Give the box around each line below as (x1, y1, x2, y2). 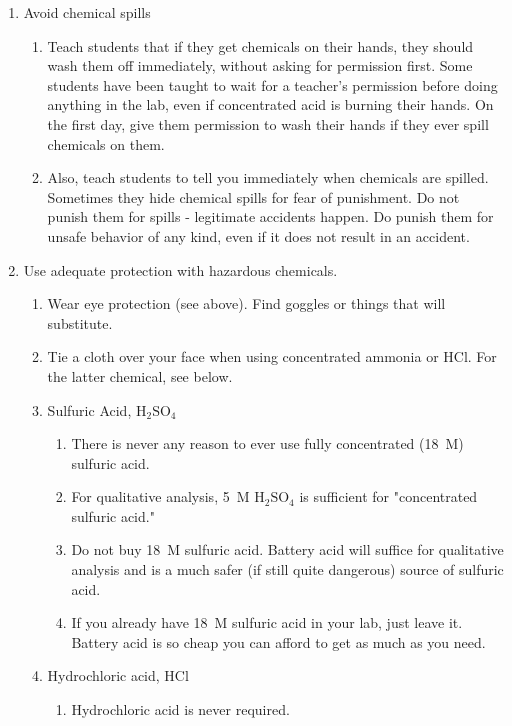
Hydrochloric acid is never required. (71, 699, 290, 720)
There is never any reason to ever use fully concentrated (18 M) (71, 433, 464, 454)
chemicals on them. (47, 133, 165, 154)
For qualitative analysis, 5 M (71, 486, 250, 507)
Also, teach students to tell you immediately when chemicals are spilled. (47, 167, 489, 188)
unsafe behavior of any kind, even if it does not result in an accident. (47, 225, 470, 246)
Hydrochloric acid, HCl (47, 665, 189, 686)
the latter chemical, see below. (47, 365, 233, 386)
